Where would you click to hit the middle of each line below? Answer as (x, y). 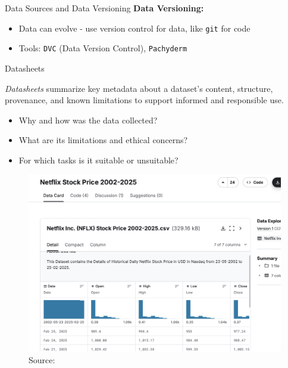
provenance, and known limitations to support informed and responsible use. (144, 100)
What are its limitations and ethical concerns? (103, 140)
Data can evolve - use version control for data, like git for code (134, 28)
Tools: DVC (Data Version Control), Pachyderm (103, 48)
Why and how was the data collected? (88, 120)
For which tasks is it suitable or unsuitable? (98, 160)
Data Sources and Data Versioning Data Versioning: (104, 8)
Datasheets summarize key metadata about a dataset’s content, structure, (139, 88)
